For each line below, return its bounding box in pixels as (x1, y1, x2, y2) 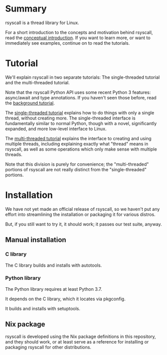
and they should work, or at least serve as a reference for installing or (5, 338, 149, 344)
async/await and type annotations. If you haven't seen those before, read (5, 94, 157, 100)
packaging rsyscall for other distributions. (5, 344, 92, 350)
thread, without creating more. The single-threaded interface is (5, 115, 136, 121)
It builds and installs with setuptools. (5, 305, 80, 311)
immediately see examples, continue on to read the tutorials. (5, 40, 130, 46)
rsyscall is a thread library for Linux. (5, 20, 79, 26)
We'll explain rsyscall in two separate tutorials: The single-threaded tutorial (5, 74, 160, 80)
